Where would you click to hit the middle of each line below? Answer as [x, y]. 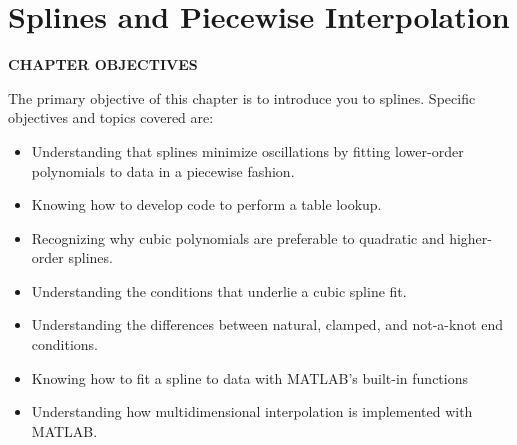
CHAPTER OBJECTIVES [103, 64]
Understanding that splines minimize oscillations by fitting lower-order [247, 150]
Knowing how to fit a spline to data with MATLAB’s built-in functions [250, 377]
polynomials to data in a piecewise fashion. [163, 170]
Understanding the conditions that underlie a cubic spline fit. [219, 290]
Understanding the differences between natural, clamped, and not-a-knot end [267, 324]
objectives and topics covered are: [111, 117]
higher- [470, 237]
